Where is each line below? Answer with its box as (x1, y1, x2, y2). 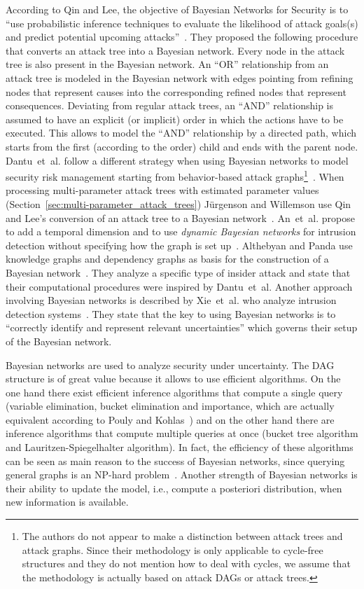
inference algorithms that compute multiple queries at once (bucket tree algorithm (6, 426, 358, 441)
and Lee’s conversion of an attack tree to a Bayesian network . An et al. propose (6, 210, 355, 225)
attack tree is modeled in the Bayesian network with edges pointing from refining (6, 70, 353, 85)
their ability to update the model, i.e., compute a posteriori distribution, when (6, 480, 342, 495)
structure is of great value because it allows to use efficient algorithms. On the (6, 371, 341, 386)
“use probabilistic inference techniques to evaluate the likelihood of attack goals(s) (6, 15, 358, 30)
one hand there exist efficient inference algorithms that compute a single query (6, 384, 343, 399)
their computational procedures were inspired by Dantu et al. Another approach (6, 279, 353, 293)
